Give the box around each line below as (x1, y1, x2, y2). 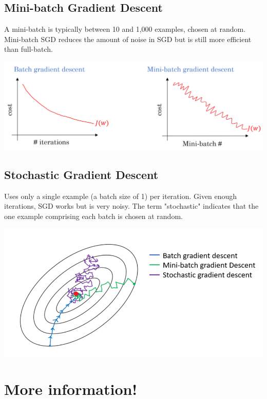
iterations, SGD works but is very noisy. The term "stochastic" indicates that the (4, 201, 259, 211)
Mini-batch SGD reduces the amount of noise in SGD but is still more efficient (4, 33, 252, 44)
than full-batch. (4, 44, 53, 54)
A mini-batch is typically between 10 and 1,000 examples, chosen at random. (4, 24, 246, 34)
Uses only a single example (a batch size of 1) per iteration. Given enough (4, 190, 237, 201)
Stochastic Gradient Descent (4, 166, 159, 182)
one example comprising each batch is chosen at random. (4, 210, 183, 221)
